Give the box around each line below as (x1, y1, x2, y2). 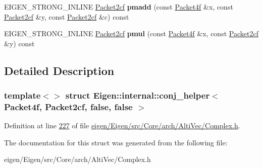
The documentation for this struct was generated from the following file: (4, 137, 228, 147)
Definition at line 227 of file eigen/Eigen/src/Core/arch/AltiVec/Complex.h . (4, 120, 240, 131)
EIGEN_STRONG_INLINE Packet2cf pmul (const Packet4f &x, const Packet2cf (4, 28, 258, 39)
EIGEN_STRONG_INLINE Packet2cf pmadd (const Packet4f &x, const (4, 2, 233, 12)
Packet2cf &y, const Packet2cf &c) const (4, 11, 129, 22)
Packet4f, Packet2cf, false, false (4, 101, 133, 113)
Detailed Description (4, 62, 115, 78)
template (4, 89, 41, 102)
